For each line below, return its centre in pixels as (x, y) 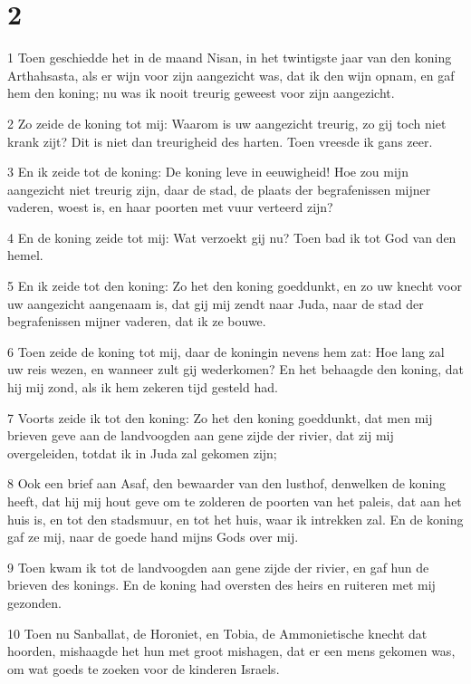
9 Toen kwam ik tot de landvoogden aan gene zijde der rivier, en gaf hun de (218, 567)
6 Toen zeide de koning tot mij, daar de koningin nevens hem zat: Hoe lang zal (226, 351)
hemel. (25, 255)
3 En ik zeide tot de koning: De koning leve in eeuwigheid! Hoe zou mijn (208, 172)
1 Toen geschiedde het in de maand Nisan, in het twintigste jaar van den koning (230, 58)
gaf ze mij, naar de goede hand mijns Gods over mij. (153, 537)
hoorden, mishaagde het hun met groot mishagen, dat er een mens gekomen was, (231, 651)
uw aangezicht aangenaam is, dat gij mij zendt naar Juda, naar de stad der (216, 303)
